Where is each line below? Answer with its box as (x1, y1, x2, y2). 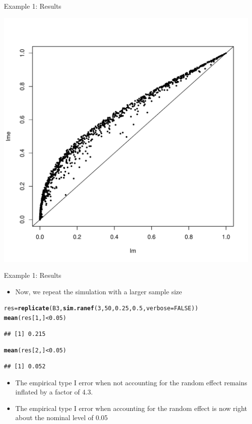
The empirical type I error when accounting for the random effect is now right (15, 403, 248, 413)
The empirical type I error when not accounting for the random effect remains (15, 377, 248, 387)
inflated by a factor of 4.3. (15, 387, 93, 397)
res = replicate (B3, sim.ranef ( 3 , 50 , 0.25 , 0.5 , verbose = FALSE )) (4, 305, 199, 312)
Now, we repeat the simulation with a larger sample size (15, 286, 182, 296)
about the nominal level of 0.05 (15, 412, 108, 423)
